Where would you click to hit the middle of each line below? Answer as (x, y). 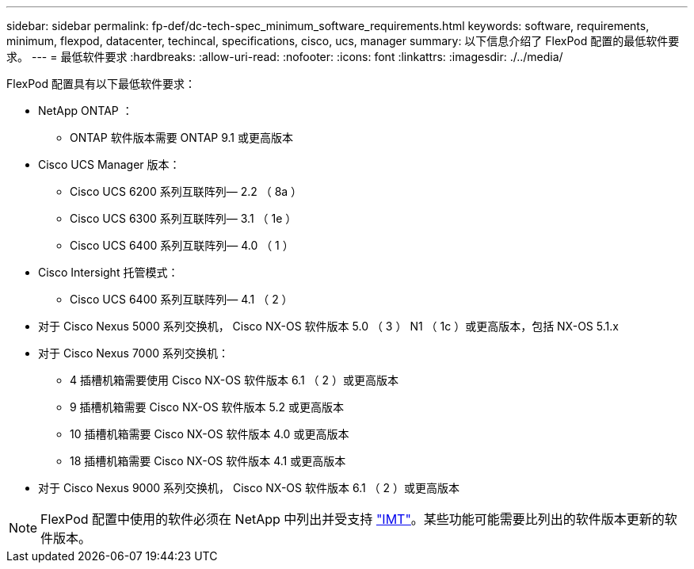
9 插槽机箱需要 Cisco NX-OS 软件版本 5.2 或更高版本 (207, 407)
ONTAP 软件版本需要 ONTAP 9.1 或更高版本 (181, 137)
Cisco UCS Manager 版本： (109, 164)
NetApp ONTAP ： (86, 111)
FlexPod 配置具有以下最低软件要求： (101, 84)
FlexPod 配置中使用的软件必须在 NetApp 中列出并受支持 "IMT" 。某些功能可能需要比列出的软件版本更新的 (353, 519)
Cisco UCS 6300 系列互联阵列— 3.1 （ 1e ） (183, 218)
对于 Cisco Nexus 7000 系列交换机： (134, 353)
